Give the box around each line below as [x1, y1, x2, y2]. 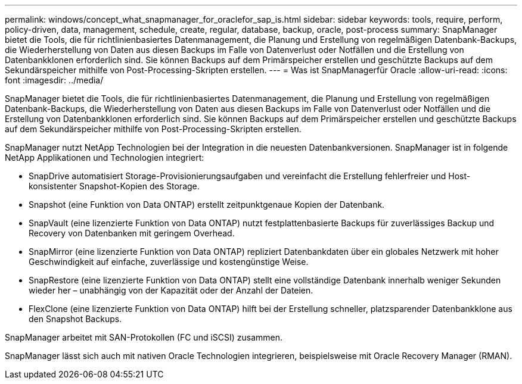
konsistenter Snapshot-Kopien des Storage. [29, 181, 200, 191]
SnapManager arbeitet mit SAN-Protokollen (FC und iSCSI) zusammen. [5, 332, 283, 342]
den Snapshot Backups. [29, 314, 122, 324]
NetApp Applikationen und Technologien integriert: [5, 152, 204, 163]
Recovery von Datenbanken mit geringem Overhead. [29, 228, 235, 238]
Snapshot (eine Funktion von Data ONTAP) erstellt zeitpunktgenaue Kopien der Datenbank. [29, 199, 385, 210]
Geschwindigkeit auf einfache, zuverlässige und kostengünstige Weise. [29, 257, 309, 267]
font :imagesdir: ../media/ [5, 75, 104, 85]
